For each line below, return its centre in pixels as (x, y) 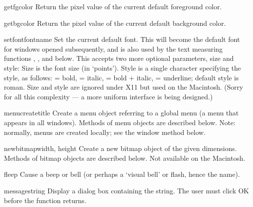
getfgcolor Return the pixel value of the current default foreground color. (113, 6)
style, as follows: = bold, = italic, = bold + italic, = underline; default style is (121, 77)
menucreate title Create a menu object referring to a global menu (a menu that (121, 113)
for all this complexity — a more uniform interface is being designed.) (108, 96)
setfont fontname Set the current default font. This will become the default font (122, 39)
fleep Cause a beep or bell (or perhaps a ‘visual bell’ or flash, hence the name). (122, 174)
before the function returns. (45, 200)
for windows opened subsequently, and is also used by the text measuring (113, 48)
